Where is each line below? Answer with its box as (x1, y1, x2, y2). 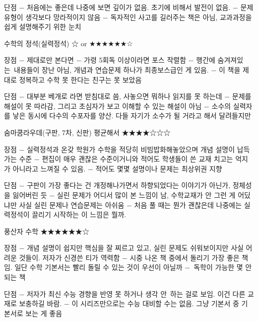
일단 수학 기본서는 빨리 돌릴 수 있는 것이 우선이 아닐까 (14, 262, 183, 272)
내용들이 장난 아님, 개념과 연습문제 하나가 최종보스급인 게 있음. (13, 64, 209, 75)
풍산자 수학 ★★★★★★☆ (4, 226, 89, 236)
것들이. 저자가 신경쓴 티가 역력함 (19, 252, 120, 262)
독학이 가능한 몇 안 (193, 262, 252, 272)
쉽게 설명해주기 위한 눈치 (4, 21, 81, 32)
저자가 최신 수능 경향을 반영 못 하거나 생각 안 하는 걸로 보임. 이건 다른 (26, 288, 246, 299)
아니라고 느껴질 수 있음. (12, 163, 86, 173)
